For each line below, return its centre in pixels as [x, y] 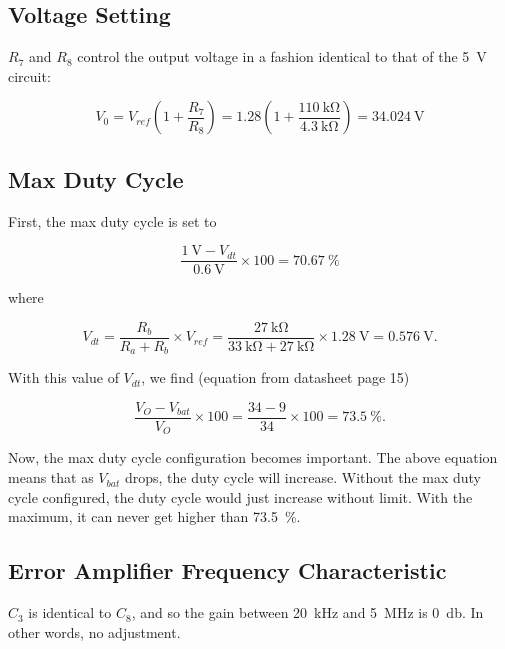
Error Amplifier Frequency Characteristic [227, 570]
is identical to [70, 612]
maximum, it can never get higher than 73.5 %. [154, 516]
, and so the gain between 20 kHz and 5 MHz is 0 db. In [307, 612]
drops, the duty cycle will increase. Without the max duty [302, 477]
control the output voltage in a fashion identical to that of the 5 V [282, 56]
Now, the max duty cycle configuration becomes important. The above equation [253, 457]
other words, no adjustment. [94, 631]
